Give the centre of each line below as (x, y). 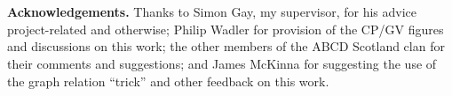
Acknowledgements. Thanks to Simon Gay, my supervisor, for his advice (212, 12)
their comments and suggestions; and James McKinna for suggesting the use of (222, 63)
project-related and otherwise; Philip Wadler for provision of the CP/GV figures (226, 29)
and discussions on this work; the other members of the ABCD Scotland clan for (226, 46)
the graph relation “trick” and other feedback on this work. (168, 81)
